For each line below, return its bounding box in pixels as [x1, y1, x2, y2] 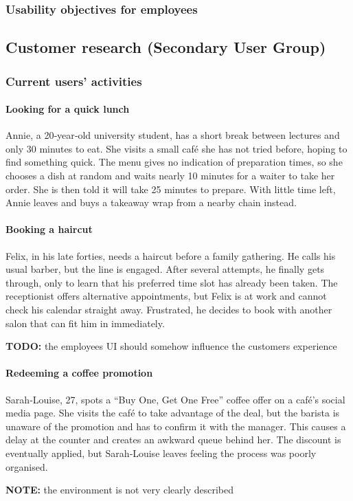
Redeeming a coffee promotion [5, 366, 153, 380]
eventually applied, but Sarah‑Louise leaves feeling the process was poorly [5, 445, 317, 460]
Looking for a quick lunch [5, 102, 130, 116]
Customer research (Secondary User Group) [5, 36, 326, 58]
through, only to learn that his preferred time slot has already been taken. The [5, 275, 338, 289]
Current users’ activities [5, 72, 142, 89]
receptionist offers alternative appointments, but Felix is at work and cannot [5, 289, 327, 303]
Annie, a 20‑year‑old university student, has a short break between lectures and [5, 128, 340, 142]
